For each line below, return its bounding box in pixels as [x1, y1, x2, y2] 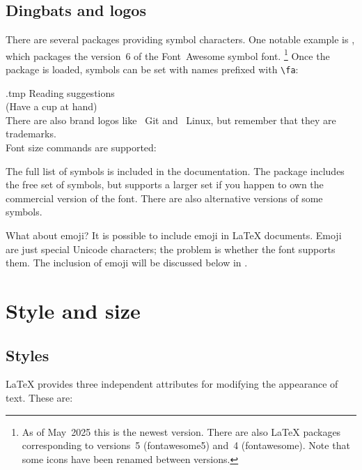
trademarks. [6, 126, 56, 141]
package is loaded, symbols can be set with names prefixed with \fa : [6, 62, 299, 77]
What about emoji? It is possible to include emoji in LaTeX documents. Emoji [6, 228, 342, 243]
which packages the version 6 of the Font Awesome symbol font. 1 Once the [6, 46, 330, 63]
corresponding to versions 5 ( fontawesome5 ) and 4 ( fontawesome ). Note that [22, 438, 350, 453]
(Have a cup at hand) [6, 99, 97, 114]
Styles [6, 344, 49, 365]
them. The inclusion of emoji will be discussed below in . [6, 255, 248, 270]
